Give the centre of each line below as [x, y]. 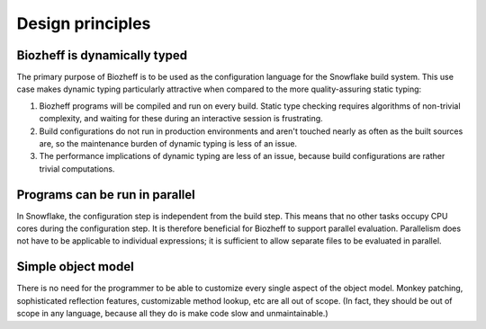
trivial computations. [77, 169]
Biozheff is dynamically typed [102, 55]
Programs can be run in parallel [106, 195]
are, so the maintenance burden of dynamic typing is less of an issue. [168, 144]
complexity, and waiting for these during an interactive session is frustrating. [181, 119]
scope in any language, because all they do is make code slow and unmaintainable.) [172, 314]
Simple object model [75, 267]
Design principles [84, 23]
